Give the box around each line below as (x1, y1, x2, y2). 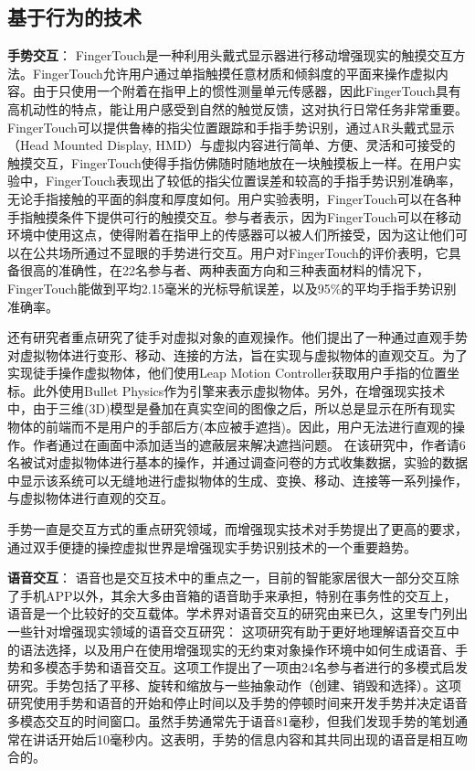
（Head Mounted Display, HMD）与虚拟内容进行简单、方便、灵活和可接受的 (7, 135, 456, 155)
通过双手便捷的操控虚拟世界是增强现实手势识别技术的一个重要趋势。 (7, 537, 417, 556)
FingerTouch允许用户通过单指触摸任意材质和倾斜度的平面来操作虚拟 (32, 63, 436, 82)
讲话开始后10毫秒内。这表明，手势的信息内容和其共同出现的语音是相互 (32, 729, 455, 748)
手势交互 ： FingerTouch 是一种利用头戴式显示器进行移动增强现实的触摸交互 (7, 46, 453, 65)
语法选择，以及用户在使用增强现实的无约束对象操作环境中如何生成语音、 (19, 639, 455, 659)
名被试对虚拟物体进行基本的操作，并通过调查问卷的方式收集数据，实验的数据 (7, 453, 468, 472)
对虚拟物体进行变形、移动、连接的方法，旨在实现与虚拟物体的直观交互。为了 (7, 345, 468, 364)
